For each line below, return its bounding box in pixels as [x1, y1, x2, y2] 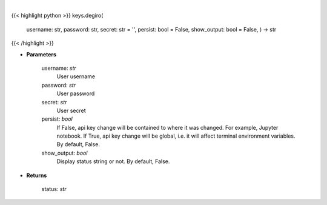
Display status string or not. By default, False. [56, 158, 170, 165]
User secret [56, 107, 86, 114]
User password [56, 90, 95, 97]
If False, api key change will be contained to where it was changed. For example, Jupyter [56, 124, 279, 131]
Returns [26, 172, 47, 179]
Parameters [26, 50, 57, 58]
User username [56, 73, 96, 80]
